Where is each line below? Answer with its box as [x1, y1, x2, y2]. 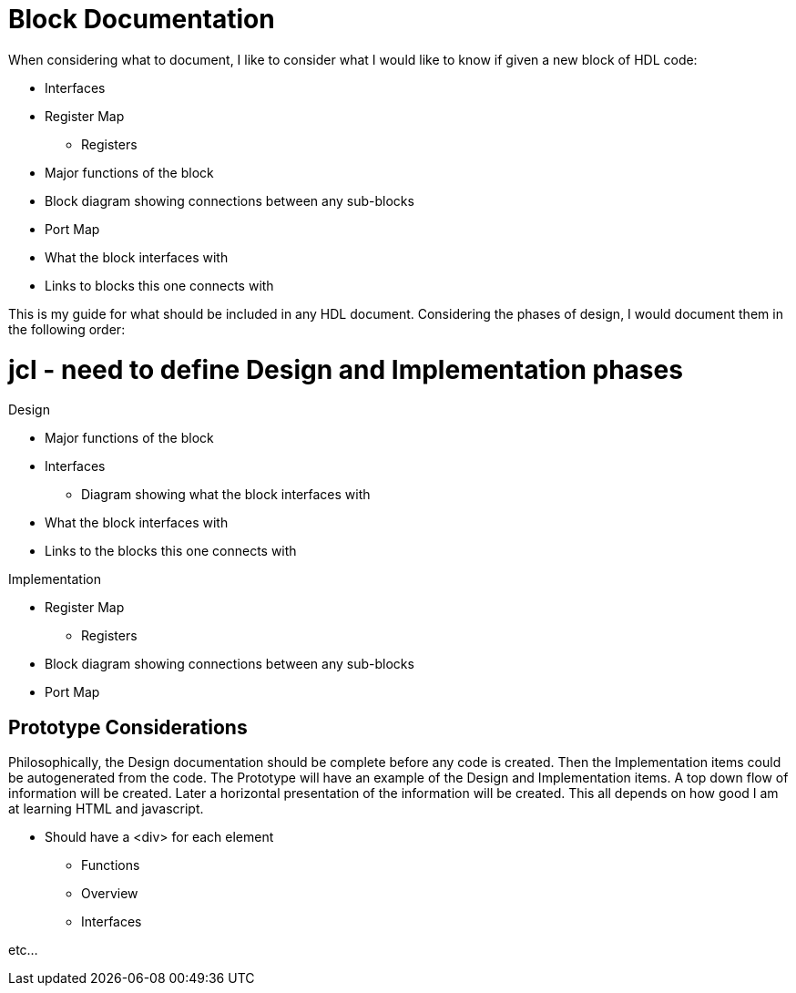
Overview [81, 886, 138, 902]
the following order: [8, 321, 126, 337]
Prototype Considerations [8, 715, 248, 739]
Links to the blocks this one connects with [45, 543, 297, 559]
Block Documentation [8, 4, 275, 35]
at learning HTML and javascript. [8, 801, 204, 817]
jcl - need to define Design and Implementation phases [8, 353, 683, 385]
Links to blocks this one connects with [45, 277, 274, 293]
